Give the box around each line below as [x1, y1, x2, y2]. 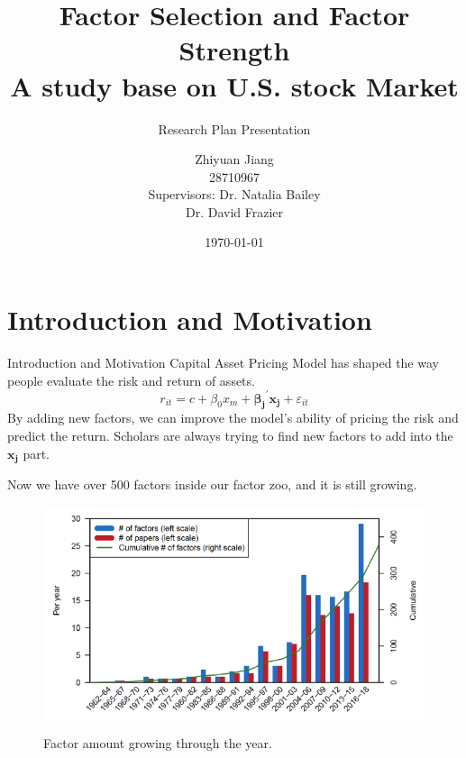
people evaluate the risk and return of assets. [7, 370, 255, 389]
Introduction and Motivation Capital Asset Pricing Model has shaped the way [7, 353, 439, 371]
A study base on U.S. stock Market [10, 67, 459, 104]
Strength [178, 32, 290, 68]
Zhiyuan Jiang [195, 150, 274, 169]
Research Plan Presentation [158, 119, 311, 138]
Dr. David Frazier [185, 202, 284, 221]
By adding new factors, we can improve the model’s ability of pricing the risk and [7, 408, 459, 427]
